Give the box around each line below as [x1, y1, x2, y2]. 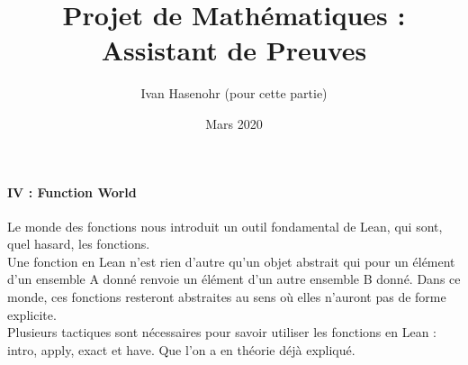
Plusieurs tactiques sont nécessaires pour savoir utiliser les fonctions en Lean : [7, 323, 437, 342]
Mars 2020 [205, 114, 263, 132]
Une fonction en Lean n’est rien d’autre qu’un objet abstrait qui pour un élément [7, 251, 455, 270]
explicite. [7, 305, 57, 324]
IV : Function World [7, 182, 137, 201]
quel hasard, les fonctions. [7, 234, 150, 253]
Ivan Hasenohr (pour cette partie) [140, 84, 328, 103]
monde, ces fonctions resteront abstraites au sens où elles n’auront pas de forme [7, 287, 446, 306]
